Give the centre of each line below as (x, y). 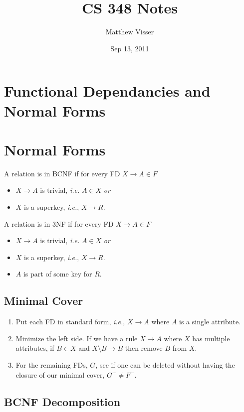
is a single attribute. (210, 322)
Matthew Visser (130, 32)
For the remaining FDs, (52, 364)
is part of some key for (58, 274)
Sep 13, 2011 (130, 48)
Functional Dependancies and (107, 91)
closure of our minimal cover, (60, 374)
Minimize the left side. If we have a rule (77, 338)
